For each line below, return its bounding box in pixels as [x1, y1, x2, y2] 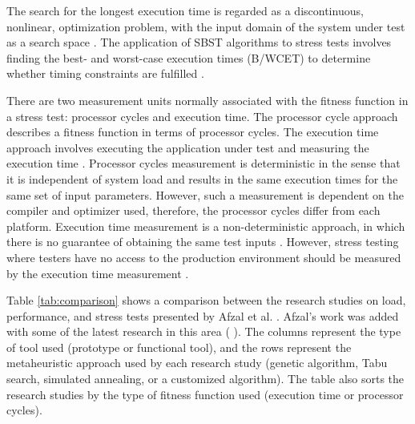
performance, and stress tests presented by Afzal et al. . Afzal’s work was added [6, 307, 399, 324]
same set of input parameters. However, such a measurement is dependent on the [6, 186, 404, 203]
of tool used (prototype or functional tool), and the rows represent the [6, 338, 352, 355]
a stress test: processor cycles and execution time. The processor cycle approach [6, 107, 398, 124]
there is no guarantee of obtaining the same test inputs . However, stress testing [6, 233, 399, 250]
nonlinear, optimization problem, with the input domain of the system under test [6, 18, 405, 34]
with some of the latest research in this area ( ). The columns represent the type [6, 323, 401, 340]
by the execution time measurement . [6, 264, 189, 281]
